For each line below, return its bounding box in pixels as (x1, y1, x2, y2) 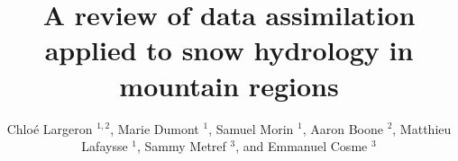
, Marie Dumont (110, 119, 199, 138)
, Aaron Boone (302, 119, 383, 138)
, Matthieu (392, 119, 452, 138)
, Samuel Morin (208, 119, 294, 138)
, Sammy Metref (137, 137, 226, 156)
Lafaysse (81, 137, 128, 156)
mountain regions (119, 67, 339, 103)
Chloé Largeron (6, 119, 93, 138)
